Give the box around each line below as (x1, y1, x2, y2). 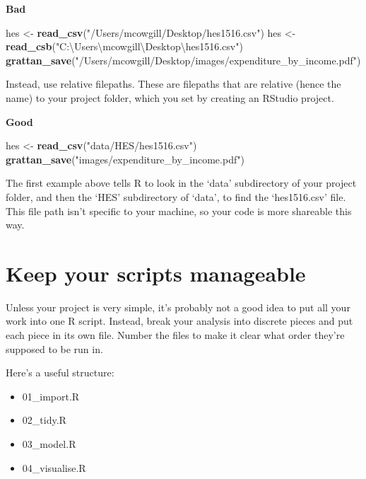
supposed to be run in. (6, 341, 103, 356)
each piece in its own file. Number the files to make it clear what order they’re (6, 328, 345, 342)
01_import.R (22, 388, 80, 403)
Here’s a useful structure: (6, 365, 114, 380)
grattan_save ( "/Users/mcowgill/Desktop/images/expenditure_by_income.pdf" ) (6, 52, 361, 67)
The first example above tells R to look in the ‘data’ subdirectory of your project (6, 175, 357, 190)
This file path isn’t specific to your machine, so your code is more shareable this (6, 203, 352, 218)
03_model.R (22, 437, 76, 451)
